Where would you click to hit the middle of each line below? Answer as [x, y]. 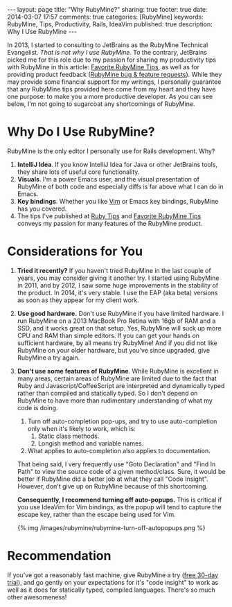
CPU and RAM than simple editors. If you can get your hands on [108, 335]
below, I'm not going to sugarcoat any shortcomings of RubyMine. [101, 104]
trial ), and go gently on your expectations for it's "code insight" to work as [113, 582]
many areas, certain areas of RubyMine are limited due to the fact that [117, 378]
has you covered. [42, 209]
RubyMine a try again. [48, 358]
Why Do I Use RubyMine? [81, 132]
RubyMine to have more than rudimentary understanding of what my [115, 401]
